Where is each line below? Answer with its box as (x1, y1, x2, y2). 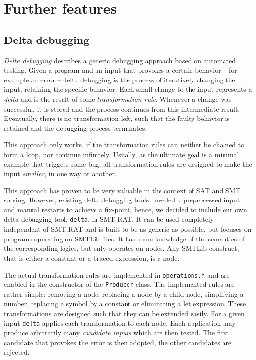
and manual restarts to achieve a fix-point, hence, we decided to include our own (4, 204, 247, 214)
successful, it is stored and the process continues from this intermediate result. (4, 103, 240, 114)
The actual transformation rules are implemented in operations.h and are (4, 269, 230, 280)
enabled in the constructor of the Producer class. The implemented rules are (4, 279, 235, 289)
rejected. (4, 347, 30, 357)
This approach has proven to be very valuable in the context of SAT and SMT (4, 185, 241, 195)
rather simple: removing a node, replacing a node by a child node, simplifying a (4, 288, 244, 299)
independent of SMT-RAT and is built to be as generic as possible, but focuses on (4, 224, 252, 234)
